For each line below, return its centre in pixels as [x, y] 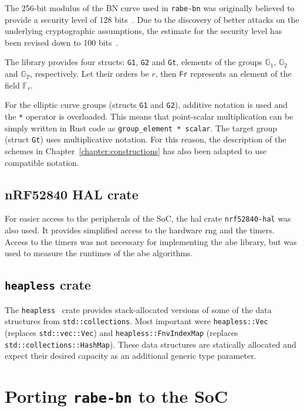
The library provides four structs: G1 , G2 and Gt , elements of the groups [134, 62]
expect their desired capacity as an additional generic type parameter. [131, 356]
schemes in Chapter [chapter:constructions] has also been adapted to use [136, 150]
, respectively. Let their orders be [89, 74]
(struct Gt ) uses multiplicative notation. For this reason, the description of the [146, 139]
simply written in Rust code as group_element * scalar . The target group [141, 128]
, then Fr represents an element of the [223, 74]
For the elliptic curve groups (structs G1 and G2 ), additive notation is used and [146, 105]
